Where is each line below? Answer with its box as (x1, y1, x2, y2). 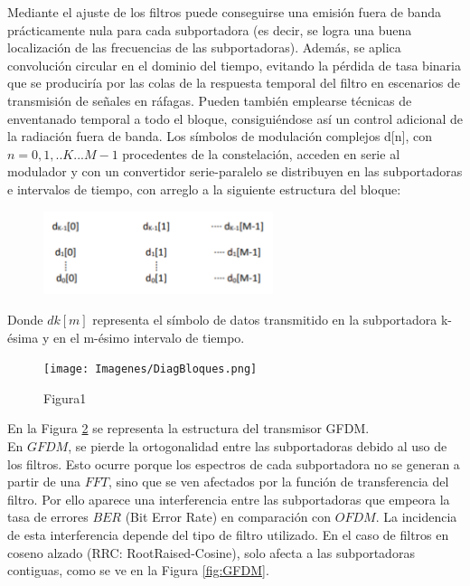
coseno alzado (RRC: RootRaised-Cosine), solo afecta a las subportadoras (7, 543, 415, 562)
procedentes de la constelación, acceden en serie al (122, 144, 400, 163)
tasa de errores (7, 507, 89, 526)
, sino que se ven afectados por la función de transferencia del (108, 472, 449, 491)
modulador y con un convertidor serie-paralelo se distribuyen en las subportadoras (7, 162, 463, 181)
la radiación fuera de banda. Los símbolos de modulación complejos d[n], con (7, 127, 432, 146)
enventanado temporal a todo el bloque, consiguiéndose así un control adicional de (7, 109, 463, 128)
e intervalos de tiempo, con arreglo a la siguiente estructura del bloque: (7, 179, 401, 198)
